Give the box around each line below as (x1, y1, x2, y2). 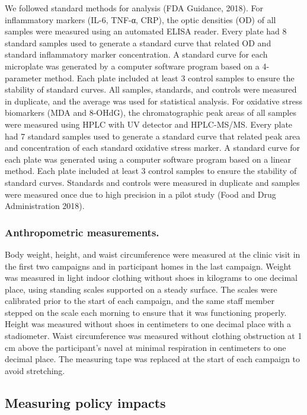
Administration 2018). (5, 199, 85, 212)
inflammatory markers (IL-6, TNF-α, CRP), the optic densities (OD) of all (5, 13, 276, 26)
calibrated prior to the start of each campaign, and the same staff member (5, 294, 274, 307)
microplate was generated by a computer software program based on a (5, 59, 260, 72)
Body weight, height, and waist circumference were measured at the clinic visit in (5, 248, 300, 260)
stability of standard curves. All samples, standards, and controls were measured (5, 83, 297, 96)
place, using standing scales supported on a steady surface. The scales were (5, 283, 277, 295)
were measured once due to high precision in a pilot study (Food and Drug (5, 188, 276, 200)
